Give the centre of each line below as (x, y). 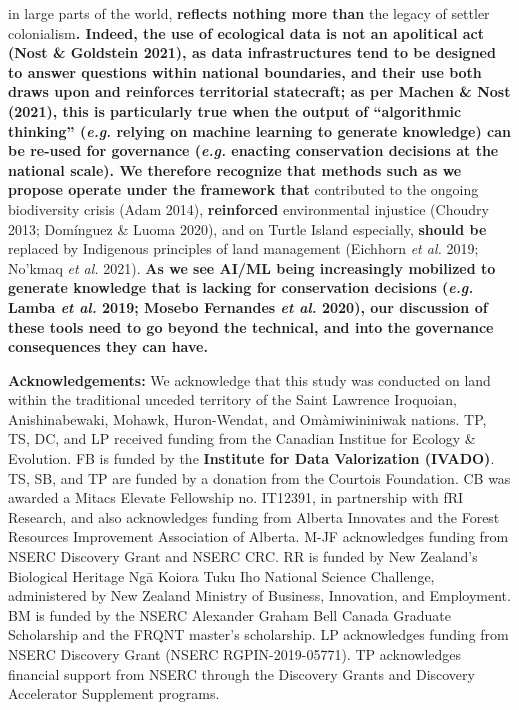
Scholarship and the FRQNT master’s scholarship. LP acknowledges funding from (258, 634)
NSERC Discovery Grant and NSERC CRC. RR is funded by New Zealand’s (243, 556)
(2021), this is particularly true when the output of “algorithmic (235, 110)
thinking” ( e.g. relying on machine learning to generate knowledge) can (260, 130)
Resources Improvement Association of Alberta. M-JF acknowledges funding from (258, 536)
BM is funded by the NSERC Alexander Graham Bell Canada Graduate (229, 614)
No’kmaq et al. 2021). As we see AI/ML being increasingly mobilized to (252, 267)
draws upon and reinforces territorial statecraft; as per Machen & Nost (259, 91)
